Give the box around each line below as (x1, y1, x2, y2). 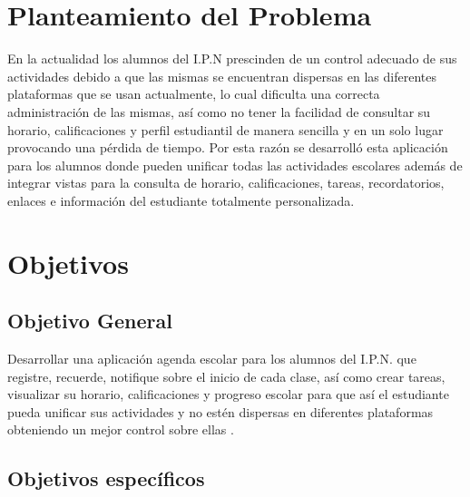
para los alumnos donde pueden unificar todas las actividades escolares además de (7, 155, 463, 174)
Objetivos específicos (7, 464, 205, 492)
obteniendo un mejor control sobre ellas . (7, 420, 234, 439)
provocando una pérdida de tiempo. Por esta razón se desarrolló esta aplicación (7, 138, 448, 157)
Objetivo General (7, 307, 172, 335)
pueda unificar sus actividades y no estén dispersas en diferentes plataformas (7, 402, 434, 421)
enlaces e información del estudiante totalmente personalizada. (7, 190, 355, 210)
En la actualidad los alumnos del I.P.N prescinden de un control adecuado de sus (7, 49, 457, 68)
